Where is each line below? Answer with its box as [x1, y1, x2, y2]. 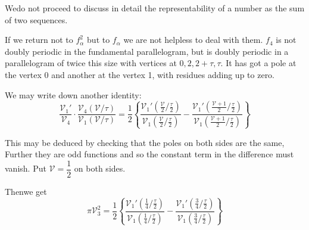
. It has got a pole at [220, 57, 296, 69]
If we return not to [5, 33, 73, 46]
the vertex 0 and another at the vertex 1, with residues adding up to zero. [5, 68, 275, 80]
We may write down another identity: [5, 88, 142, 101]
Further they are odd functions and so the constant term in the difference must [5, 148, 294, 160]
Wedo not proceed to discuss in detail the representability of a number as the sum [5, 2, 305, 14]
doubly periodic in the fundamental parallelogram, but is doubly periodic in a [5, 45, 289, 57]
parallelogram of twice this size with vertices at [5, 57, 177, 69]
